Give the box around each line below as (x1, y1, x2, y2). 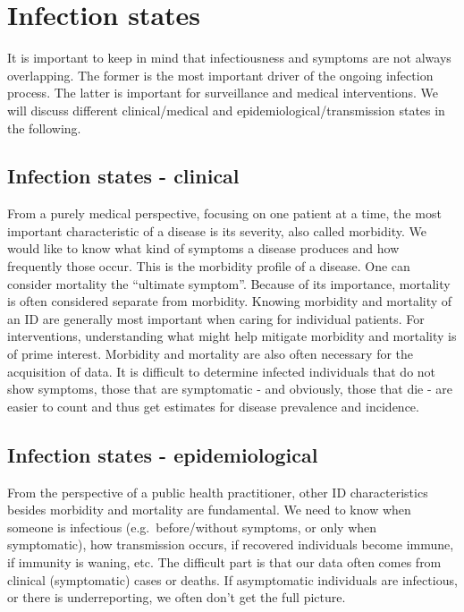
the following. (7, 118, 81, 137)
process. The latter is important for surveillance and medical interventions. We (7, 83, 439, 102)
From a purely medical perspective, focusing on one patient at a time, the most (7, 204, 442, 223)
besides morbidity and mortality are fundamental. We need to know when (7, 500, 411, 519)
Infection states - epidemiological (7, 440, 318, 468)
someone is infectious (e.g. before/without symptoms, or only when (7, 517, 377, 536)
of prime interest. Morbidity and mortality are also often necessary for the (7, 344, 414, 363)
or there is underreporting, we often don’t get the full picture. (7, 588, 346, 607)
